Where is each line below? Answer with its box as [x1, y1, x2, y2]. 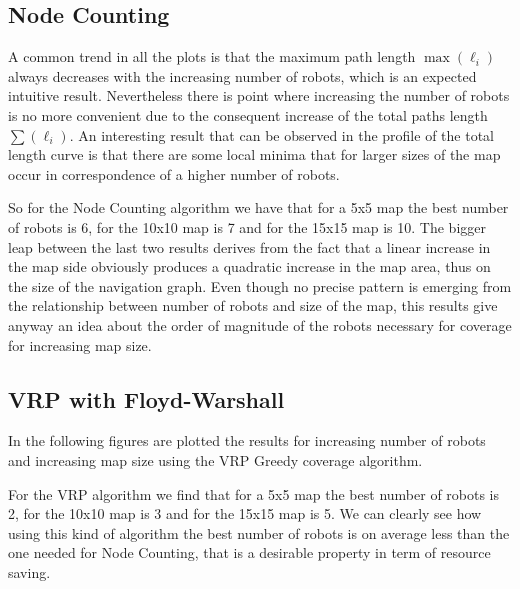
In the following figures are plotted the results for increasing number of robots [8, 430, 486, 451]
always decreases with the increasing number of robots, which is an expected [8, 65, 477, 86]
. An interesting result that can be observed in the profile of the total [69, 124, 494, 145]
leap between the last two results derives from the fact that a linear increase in [8, 236, 491, 257]
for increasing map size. [8, 334, 152, 355]
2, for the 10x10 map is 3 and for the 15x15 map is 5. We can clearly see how [8, 503, 482, 524]
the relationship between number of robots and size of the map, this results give [8, 295, 498, 316]
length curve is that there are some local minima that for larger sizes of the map [8, 144, 501, 165]
